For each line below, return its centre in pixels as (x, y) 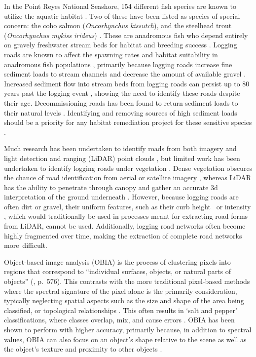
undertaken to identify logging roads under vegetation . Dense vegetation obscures (128, 168)
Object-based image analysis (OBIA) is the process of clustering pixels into (117, 261)
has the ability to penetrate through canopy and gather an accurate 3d (111, 187)
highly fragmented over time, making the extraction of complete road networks (123, 235)
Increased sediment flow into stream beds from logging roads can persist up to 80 (127, 83)
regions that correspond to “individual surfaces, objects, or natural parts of (118, 271)
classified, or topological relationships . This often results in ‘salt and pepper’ (121, 310)
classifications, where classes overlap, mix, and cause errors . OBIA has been (119, 320)
